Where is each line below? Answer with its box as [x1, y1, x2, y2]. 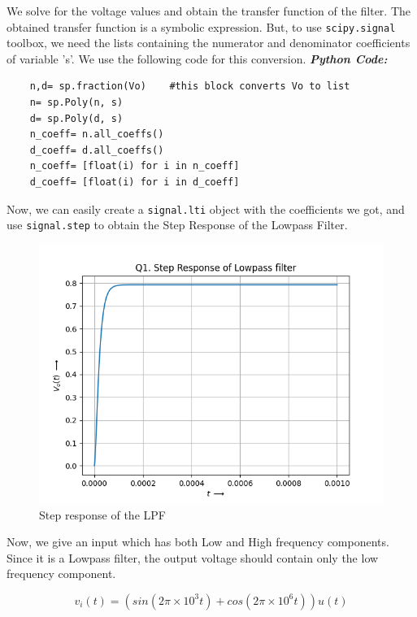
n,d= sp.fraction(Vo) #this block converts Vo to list [29, 80, 350, 93]
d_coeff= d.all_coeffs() [29, 144, 164, 156]
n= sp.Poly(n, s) [29, 97, 124, 109]
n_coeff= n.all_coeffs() [29, 128, 164, 141]
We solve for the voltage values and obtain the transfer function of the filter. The [7, 2, 411, 19]
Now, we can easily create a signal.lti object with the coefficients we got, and [7, 200, 405, 217]
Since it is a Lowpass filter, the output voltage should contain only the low [7, 549, 379, 566]
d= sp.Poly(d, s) [29, 112, 124, 124]
